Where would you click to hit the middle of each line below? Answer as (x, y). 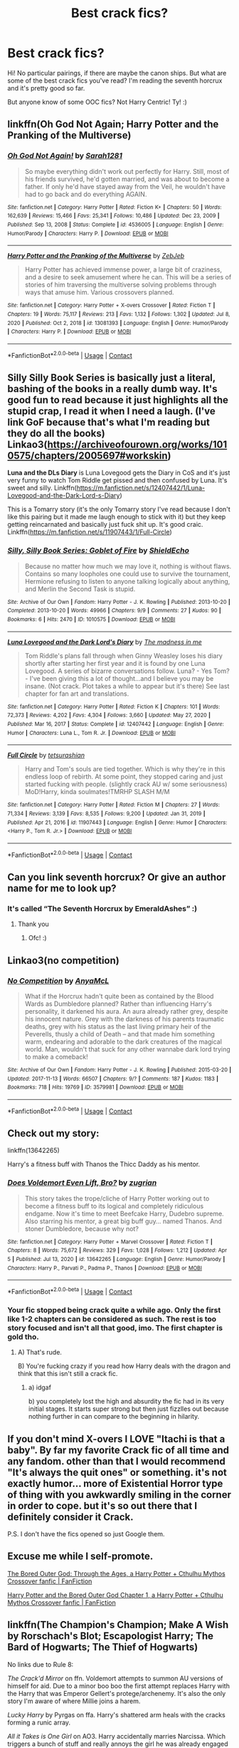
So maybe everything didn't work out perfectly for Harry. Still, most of (127, 171)
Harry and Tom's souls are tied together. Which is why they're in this (125, 769)
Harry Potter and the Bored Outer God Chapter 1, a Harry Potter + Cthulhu (116, 1595)
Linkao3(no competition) (63, 960)
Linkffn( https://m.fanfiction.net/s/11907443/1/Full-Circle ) (90, 532)
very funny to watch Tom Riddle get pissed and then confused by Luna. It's (117, 480)
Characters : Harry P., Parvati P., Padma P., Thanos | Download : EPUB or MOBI (105, 1268)
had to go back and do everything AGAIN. (86, 194)
